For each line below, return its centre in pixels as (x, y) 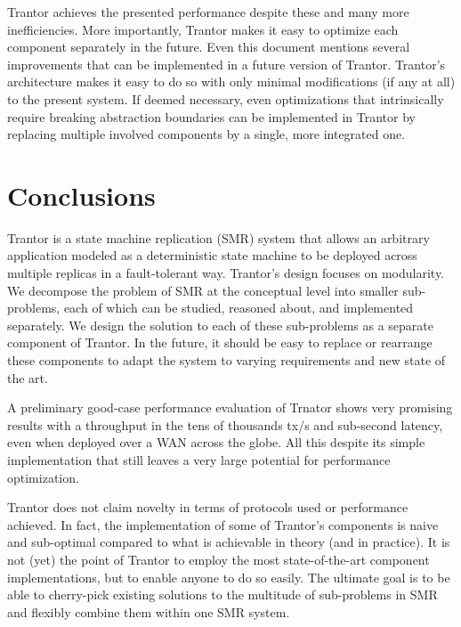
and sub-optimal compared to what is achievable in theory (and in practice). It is (229, 542)
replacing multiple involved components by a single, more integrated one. (206, 134)
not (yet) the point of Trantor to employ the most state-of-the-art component (218, 559)
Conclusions (81, 195)
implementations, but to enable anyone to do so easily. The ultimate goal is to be (229, 577)
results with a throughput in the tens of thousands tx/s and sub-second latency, (225, 424)
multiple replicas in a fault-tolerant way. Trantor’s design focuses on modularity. (226, 273)
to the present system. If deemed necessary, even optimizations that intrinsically (226, 98)
